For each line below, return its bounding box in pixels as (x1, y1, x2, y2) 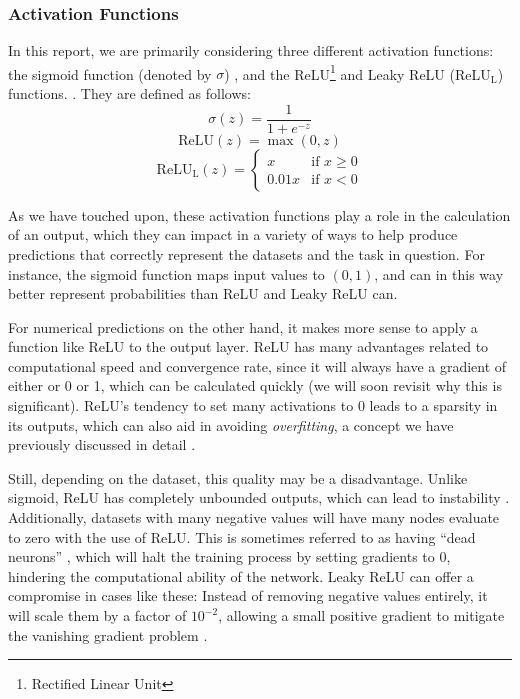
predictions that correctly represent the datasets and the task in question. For (8, 243, 485, 264)
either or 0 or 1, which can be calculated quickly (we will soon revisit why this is (8, 375, 502, 396)
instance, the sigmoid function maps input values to (8, 263, 325, 284)
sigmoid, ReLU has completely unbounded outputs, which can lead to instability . (8, 487, 510, 508)
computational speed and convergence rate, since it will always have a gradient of (8, 355, 507, 376)
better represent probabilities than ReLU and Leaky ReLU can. (8, 283, 398, 304)
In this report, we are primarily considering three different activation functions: (8, 40, 494, 61)
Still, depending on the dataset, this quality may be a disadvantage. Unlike (8, 467, 468, 488)
